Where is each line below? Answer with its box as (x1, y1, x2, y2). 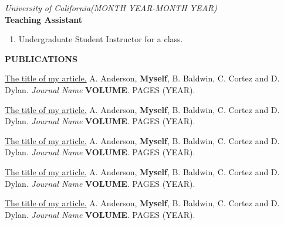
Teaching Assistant (5, 13, 83, 25)
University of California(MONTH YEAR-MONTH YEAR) (5, 2, 217, 13)
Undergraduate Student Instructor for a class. (18, 33, 183, 45)
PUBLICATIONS (5, 52, 78, 64)
